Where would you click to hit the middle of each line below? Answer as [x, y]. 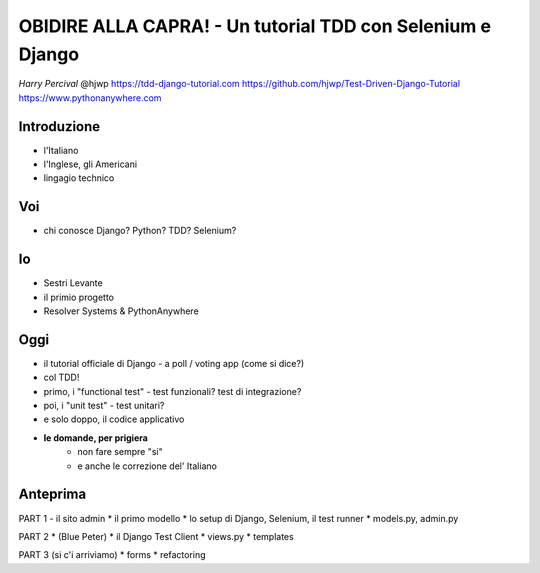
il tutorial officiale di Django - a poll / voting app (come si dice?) [174, 363]
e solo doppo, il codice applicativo [114, 419]
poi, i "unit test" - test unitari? [104, 406]
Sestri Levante [73, 283]
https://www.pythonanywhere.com [90, 97]
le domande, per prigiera [96, 437]
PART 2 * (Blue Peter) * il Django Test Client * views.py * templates [156, 536]
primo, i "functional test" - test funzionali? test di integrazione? [172, 391]
